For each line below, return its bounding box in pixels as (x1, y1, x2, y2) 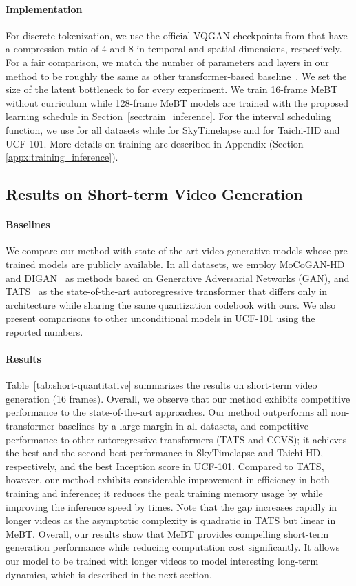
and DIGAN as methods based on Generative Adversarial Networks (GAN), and (6, 270, 350, 285)
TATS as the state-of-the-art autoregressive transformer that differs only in (6, 284, 328, 299)
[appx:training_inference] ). (6, 150, 118, 164)
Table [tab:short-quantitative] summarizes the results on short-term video (6, 378, 317, 392)
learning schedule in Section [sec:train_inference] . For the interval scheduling (6, 109, 331, 123)
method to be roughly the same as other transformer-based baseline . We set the (6, 68, 347, 83)
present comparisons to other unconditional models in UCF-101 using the (6, 311, 315, 325)
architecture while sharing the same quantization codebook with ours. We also (6, 297, 336, 312)
